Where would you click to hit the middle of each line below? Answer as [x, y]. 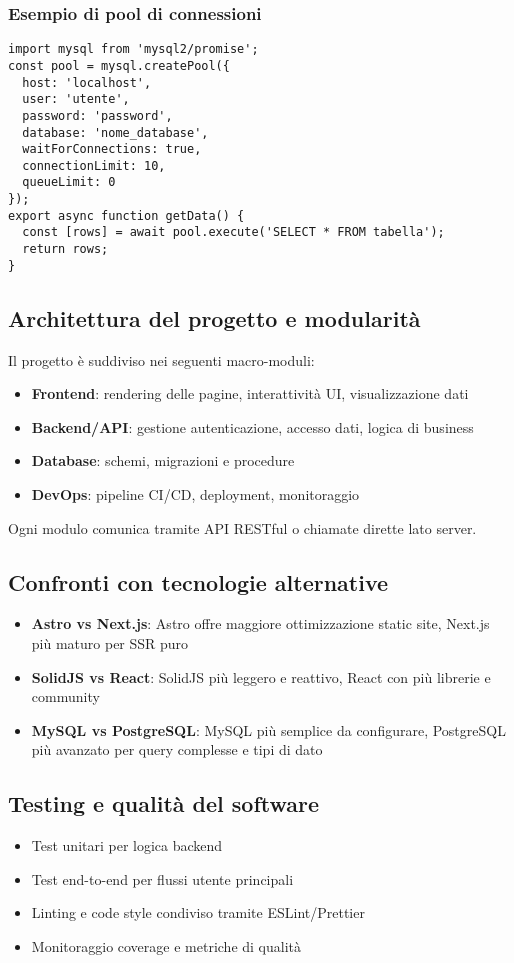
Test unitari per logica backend [127, 845]
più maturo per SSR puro [110, 642]
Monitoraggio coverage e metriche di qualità [166, 945]
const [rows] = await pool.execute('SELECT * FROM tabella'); [233, 232]
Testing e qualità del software [164, 803]
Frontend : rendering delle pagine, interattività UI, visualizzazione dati [250, 393]
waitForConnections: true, [112, 149]
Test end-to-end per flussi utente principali [162, 878]
